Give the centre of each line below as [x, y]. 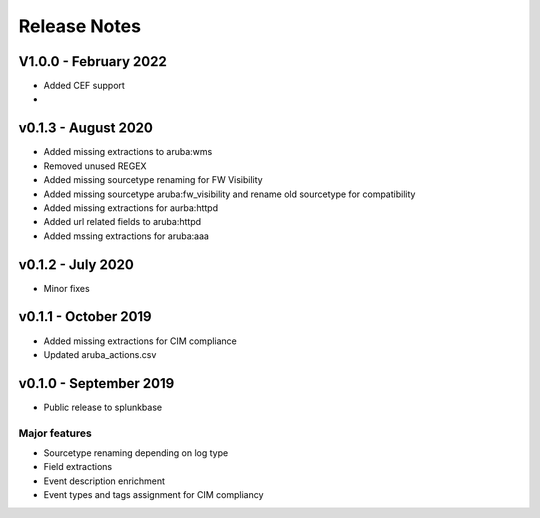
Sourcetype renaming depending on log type [136, 452]
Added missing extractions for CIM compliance [140, 341]
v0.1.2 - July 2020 [76, 264]
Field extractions [78, 467]
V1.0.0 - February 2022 [92, 61]
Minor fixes [66, 288]
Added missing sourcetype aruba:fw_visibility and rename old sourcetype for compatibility [229, 194]
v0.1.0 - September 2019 [96, 383]
